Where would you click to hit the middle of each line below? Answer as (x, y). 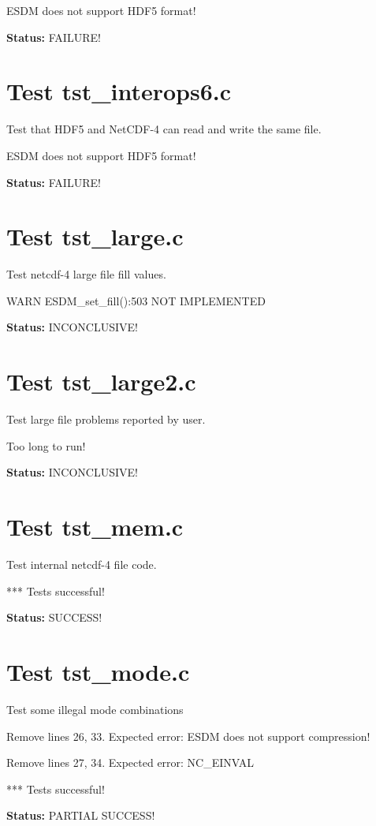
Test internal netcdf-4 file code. (82, 564)
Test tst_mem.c (95, 527)
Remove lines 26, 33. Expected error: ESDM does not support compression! (188, 736)
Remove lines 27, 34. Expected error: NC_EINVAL (130, 762)
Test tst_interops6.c (119, 91)
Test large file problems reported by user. (106, 419)
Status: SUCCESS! (54, 617)
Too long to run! (46, 445)
